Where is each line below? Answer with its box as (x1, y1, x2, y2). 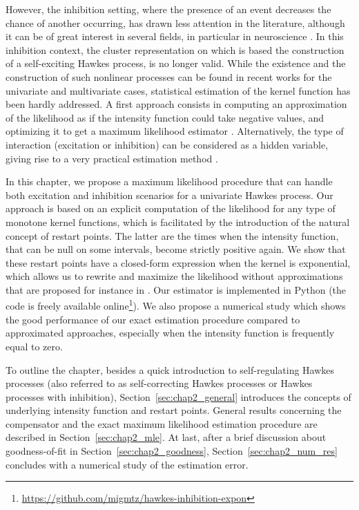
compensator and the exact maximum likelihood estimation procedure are (6, 416, 318, 431)
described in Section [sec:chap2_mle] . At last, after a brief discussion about (6, 430, 327, 444)
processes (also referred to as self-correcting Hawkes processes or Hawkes (6, 376, 313, 390)
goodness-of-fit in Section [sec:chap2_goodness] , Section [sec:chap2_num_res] (6, 444, 338, 458)
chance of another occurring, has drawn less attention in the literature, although (6, 15, 345, 30)
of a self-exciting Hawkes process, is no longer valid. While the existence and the (6, 56, 346, 70)
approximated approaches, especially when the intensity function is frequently (6, 325, 335, 340)
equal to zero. (6, 339, 63, 353)
